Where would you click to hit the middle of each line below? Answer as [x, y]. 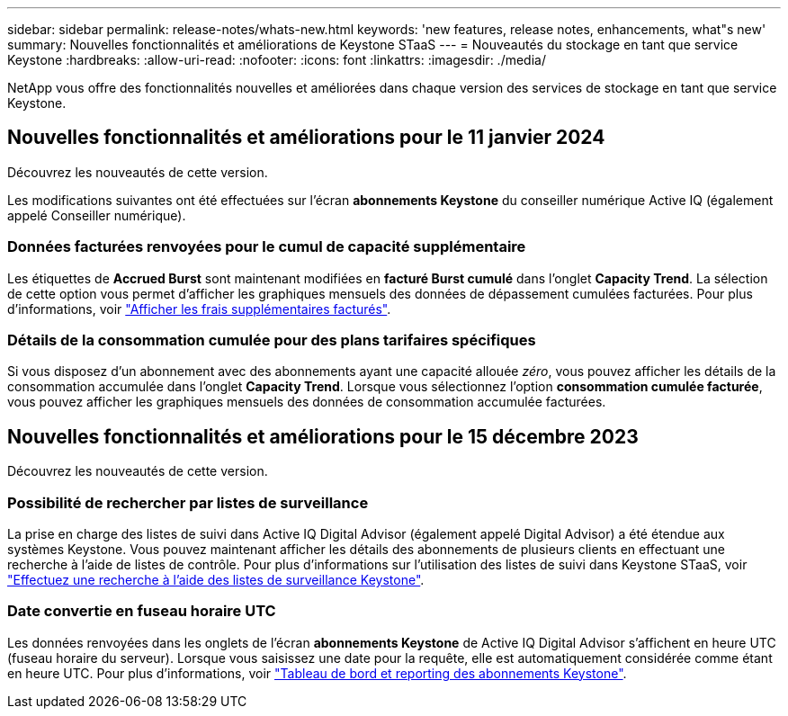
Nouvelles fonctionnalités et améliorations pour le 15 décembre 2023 [323, 436]
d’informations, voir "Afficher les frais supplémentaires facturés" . [199, 309]
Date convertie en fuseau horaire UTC [142, 611]
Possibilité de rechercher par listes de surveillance [188, 502]
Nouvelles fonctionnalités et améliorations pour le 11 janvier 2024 [306, 138]
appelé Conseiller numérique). [97, 215]
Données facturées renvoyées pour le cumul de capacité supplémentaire [267, 247]
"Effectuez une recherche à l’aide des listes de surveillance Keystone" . [216, 579]
